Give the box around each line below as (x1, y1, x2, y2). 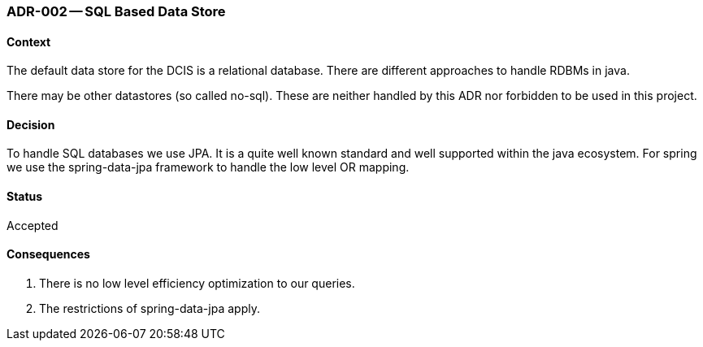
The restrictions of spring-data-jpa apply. (39, 301, 260, 315)
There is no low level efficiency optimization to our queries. (39, 275, 355, 290)
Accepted (7, 218, 59, 232)
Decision (7, 117, 55, 132)
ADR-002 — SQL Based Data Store (7, 3, 226, 20)
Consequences (7, 247, 90, 262)
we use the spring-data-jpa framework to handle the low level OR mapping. (7, 160, 410, 175)
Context (7, 34, 51, 49)
